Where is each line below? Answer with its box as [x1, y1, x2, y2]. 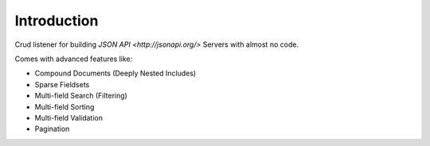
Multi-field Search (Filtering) [34, 91, 127, 101]
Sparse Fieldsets [34, 79, 90, 89]
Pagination [34, 124, 70, 134]
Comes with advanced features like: [14, 54, 133, 63]
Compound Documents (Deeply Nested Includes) [34, 68, 197, 79]
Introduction [14, 12, 99, 29]
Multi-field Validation [34, 113, 104, 122]
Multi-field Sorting [34, 102, 95, 111]
